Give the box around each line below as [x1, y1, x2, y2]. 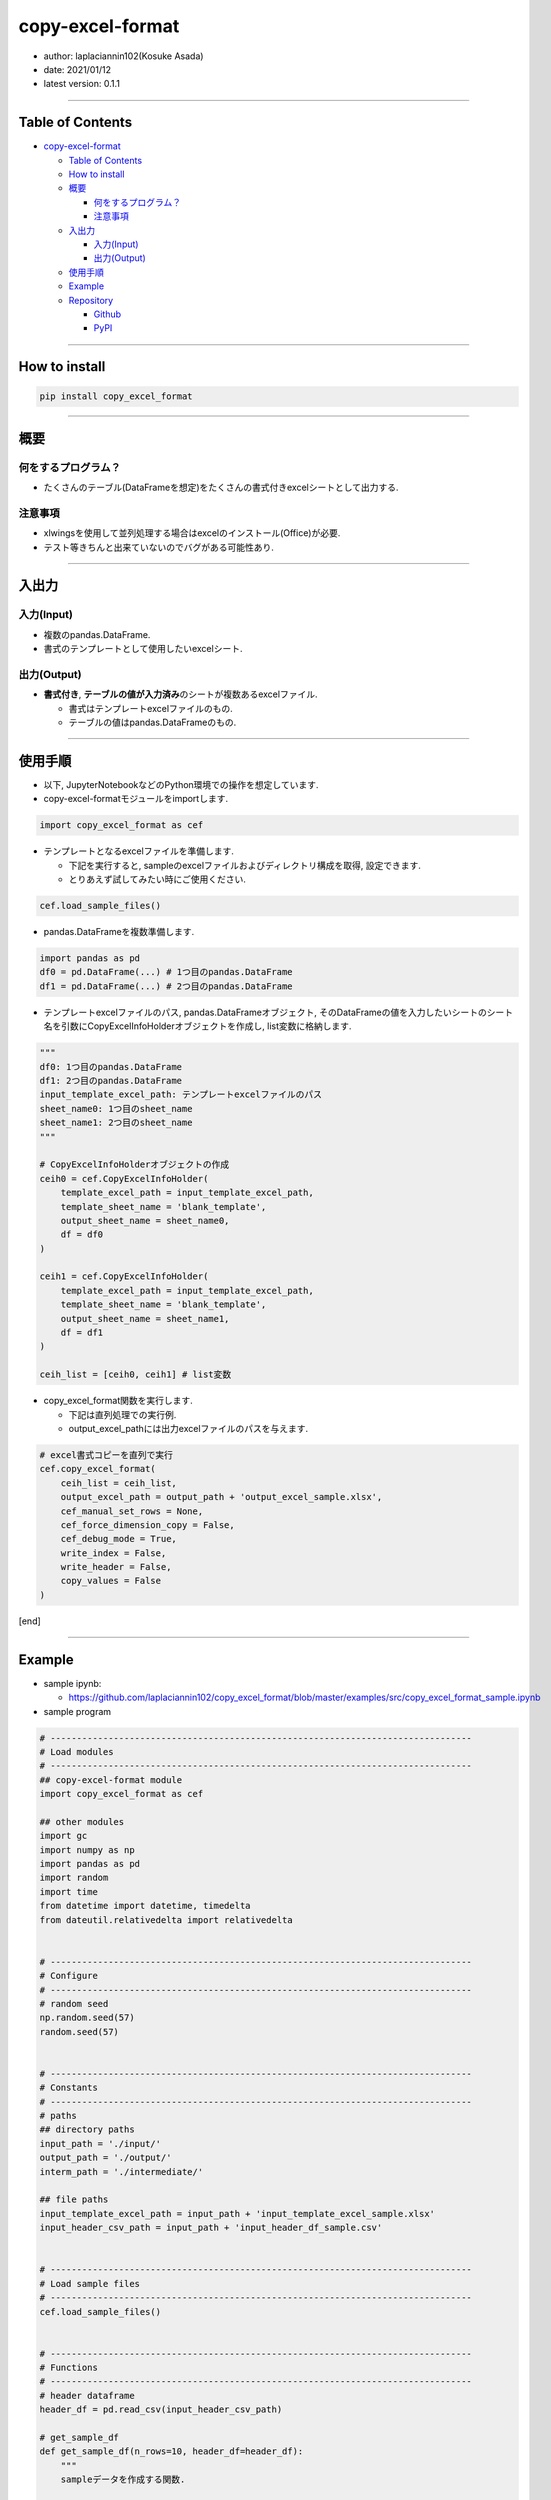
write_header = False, [60, 1561, 172, 1573]
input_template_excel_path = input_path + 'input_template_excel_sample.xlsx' [39, 2208, 435, 2219]
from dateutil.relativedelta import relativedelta [39, 1914, 294, 1925]
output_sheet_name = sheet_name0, [60, 1215, 230, 1226]
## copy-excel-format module [39, 1774, 183, 1785]
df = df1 [60, 1327, 104, 1339]
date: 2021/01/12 [43, 63, 112, 75]
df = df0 [60, 1229, 104, 1240]
